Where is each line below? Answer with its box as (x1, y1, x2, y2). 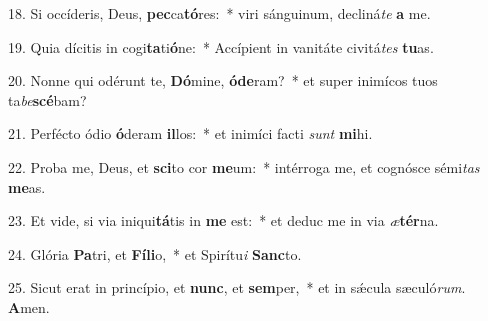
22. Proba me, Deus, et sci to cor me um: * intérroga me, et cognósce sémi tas (8, 156, 480, 177)
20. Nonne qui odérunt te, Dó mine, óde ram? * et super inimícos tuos (8, 70, 438, 91)
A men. (8, 296, 50, 317)
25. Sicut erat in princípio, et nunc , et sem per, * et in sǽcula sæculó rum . (8, 277, 466, 298)
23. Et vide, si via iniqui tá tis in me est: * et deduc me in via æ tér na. (8, 210, 439, 231)
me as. (8, 176, 46, 197)
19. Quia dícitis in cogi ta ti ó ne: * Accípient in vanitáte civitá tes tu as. (8, 36, 434, 57)
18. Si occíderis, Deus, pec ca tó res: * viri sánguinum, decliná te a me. (8, 3, 431, 23)
